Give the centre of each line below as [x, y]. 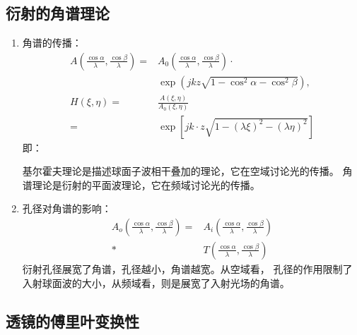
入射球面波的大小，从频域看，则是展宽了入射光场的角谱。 [156, 282]
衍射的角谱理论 [58, 13]
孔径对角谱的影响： [67, 208]
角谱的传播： [52, 43]
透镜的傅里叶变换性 [72, 321]
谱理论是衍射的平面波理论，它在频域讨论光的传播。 [141, 184]
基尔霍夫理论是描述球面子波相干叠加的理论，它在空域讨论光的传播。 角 [187, 171]
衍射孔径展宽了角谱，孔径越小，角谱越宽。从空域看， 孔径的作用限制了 [187, 268]
